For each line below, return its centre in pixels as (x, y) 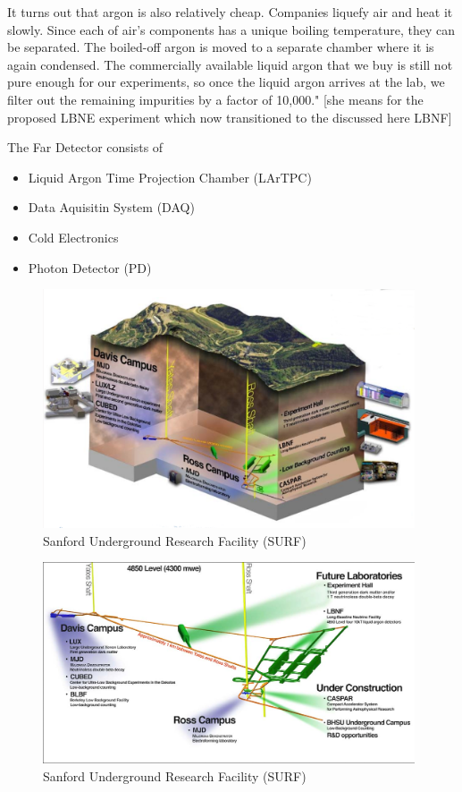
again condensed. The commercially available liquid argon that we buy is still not (230, 64)
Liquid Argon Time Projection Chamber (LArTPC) (170, 177)
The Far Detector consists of (85, 147)
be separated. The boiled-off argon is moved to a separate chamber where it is (221, 47)
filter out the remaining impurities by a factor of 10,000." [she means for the (215, 99)
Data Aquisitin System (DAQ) (111, 207)
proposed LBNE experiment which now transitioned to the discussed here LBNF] (230, 117)
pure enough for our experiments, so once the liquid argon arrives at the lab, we (226, 82)
